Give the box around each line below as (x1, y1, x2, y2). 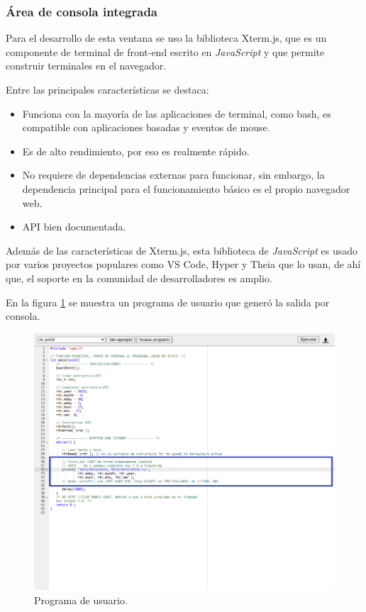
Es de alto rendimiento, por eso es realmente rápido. (22, 143, 250, 158)
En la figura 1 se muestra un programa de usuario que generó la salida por (6, 294, 330, 309)
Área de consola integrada (6, 2, 158, 20)
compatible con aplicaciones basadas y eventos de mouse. (22, 120, 270, 135)
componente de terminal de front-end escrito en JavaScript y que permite (6, 44, 325, 59)
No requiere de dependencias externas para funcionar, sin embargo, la (22, 167, 325, 182)
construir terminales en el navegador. (6, 58, 167, 73)
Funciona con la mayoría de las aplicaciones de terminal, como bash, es (22, 106, 331, 121)
